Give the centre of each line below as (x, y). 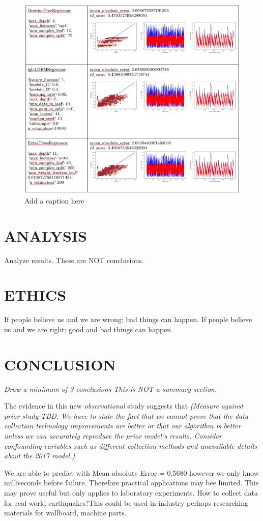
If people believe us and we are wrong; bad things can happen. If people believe (128, 319)
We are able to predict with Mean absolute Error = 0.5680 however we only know (131, 472)
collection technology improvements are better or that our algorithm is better (123, 426)
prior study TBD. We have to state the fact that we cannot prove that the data (126, 415)
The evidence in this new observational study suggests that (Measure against (124, 406)
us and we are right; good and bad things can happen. (89, 329)
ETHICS (35, 295)
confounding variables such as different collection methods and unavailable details (131, 445)
